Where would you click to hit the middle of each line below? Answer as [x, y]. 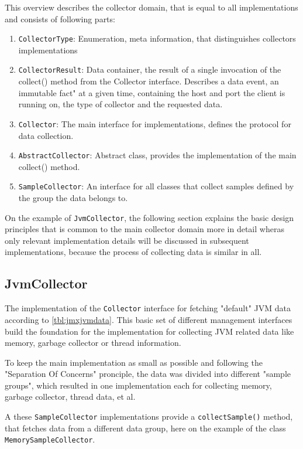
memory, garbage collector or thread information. [93, 343]
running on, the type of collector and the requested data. [120, 104]
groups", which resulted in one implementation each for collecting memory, [138, 385]
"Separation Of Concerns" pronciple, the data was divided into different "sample [148, 374]
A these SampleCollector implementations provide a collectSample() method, [149, 416]
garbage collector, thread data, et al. [70, 397]
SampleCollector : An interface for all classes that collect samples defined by [156, 186]
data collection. [46, 135]
